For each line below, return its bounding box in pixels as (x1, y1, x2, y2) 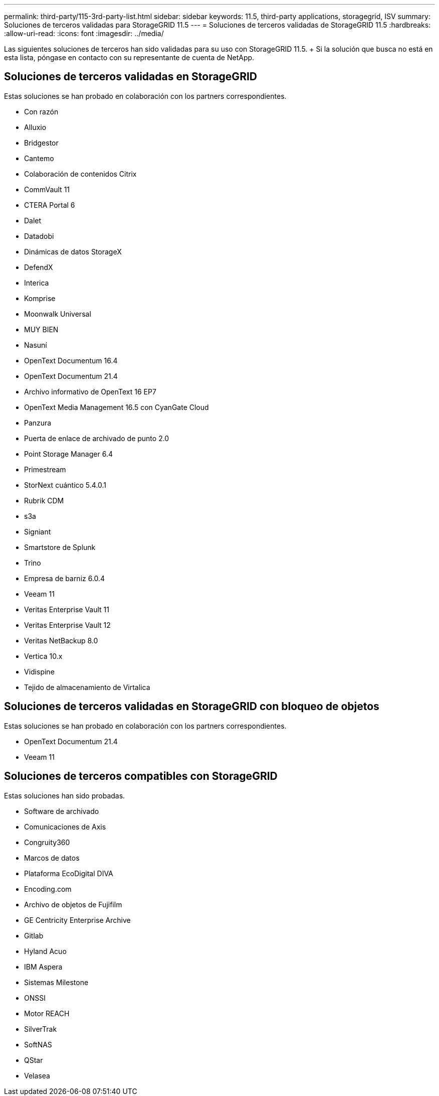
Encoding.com (24, 884, 72, 893)
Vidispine (24, 667, 55, 676)
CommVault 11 (24, 185, 70, 194)
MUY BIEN (24, 325, 59, 334)
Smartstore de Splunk (24, 542, 96, 552)
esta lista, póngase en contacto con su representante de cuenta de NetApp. (4, 53, 255, 62)
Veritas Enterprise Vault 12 (24, 620, 111, 629)
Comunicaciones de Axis (24, 822, 106, 831)
